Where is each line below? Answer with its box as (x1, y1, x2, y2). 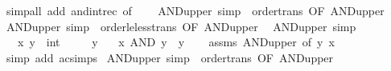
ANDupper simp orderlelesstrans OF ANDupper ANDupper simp (6, 18, 356, 34)
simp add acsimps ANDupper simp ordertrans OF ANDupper (6, 49, 334, 65)
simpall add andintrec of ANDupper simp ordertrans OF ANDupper (6, 2, 385, 18)
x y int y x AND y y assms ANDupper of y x (17, 34, 335, 50)
